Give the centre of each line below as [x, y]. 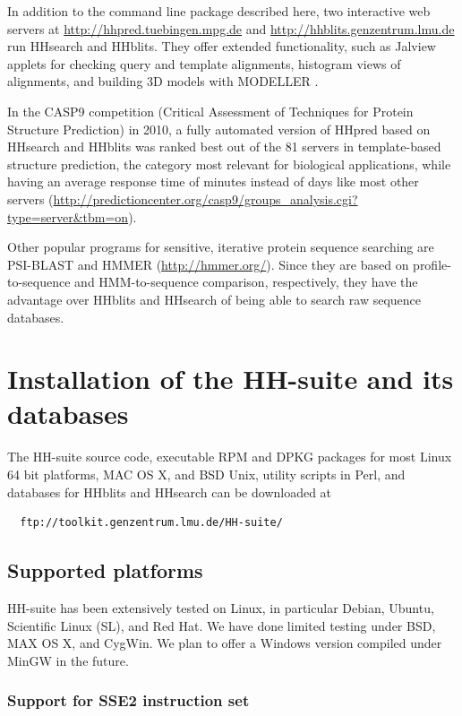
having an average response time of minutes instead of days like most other [213, 181]
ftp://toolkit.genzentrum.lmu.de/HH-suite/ [151, 523]
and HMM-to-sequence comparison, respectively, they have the [246, 282]
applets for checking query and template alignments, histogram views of [204, 63]
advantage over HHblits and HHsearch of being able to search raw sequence [214, 299]
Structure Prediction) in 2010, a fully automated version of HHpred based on [219, 129]
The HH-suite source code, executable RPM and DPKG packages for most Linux [230, 457]
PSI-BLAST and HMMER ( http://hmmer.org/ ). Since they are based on [208, 264]
